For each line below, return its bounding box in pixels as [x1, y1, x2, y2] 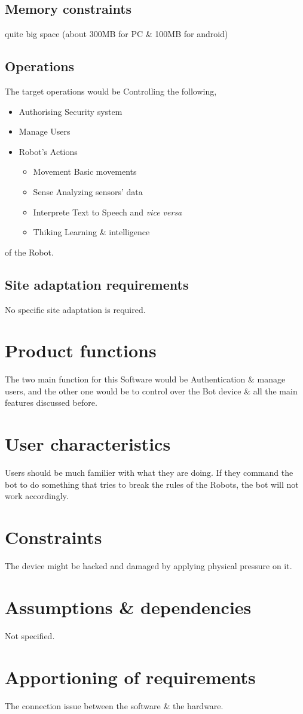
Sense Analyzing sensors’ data [33, 185, 143, 198]
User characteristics [5, 432, 171, 456]
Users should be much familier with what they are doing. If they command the [5, 466, 293, 479]
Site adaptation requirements [5, 275, 189, 293]
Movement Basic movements [33, 165, 137, 178]
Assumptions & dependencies [5, 594, 252, 619]
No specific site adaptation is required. [5, 303, 146, 315]
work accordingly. [5, 490, 69, 502]
